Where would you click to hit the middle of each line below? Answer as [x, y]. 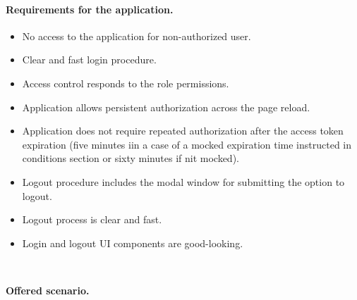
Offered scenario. [48, 290]
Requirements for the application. [90, 9]
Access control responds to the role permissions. [126, 83]
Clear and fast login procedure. [89, 60]
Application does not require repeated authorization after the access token [183, 131]
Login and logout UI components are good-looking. [133, 243]
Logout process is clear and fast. [92, 219]
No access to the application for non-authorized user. [137, 36]
